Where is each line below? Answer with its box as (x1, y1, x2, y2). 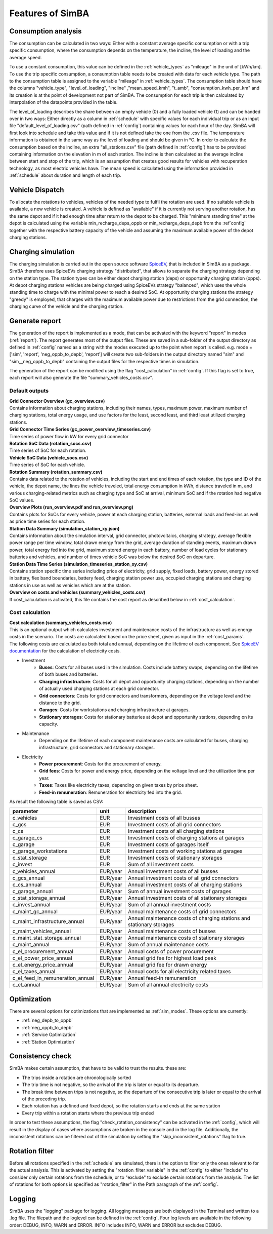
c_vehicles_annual (12, 868, 56, 875)
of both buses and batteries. (39, 671, 98, 677)
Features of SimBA (9, 8, 89, 19)
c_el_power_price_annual (12, 955, 73, 962)
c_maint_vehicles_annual (12, 928, 71, 935)
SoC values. (9, 497, 35, 504)
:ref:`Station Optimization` (22, 1038, 76, 1045)
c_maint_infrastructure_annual (12, 918, 84, 925)
